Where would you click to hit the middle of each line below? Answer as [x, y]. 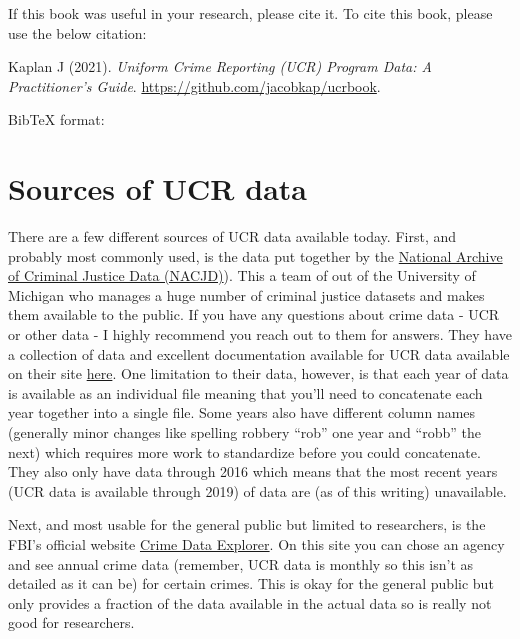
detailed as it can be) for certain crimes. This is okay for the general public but [251, 583]
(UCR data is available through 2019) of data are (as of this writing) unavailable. [257, 490]
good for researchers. [71, 622]
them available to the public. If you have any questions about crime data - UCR [254, 314]
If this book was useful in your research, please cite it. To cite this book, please [250, 13]
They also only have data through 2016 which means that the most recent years [253, 471]
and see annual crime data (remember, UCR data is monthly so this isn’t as [241, 563]
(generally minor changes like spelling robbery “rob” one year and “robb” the [244, 432]
